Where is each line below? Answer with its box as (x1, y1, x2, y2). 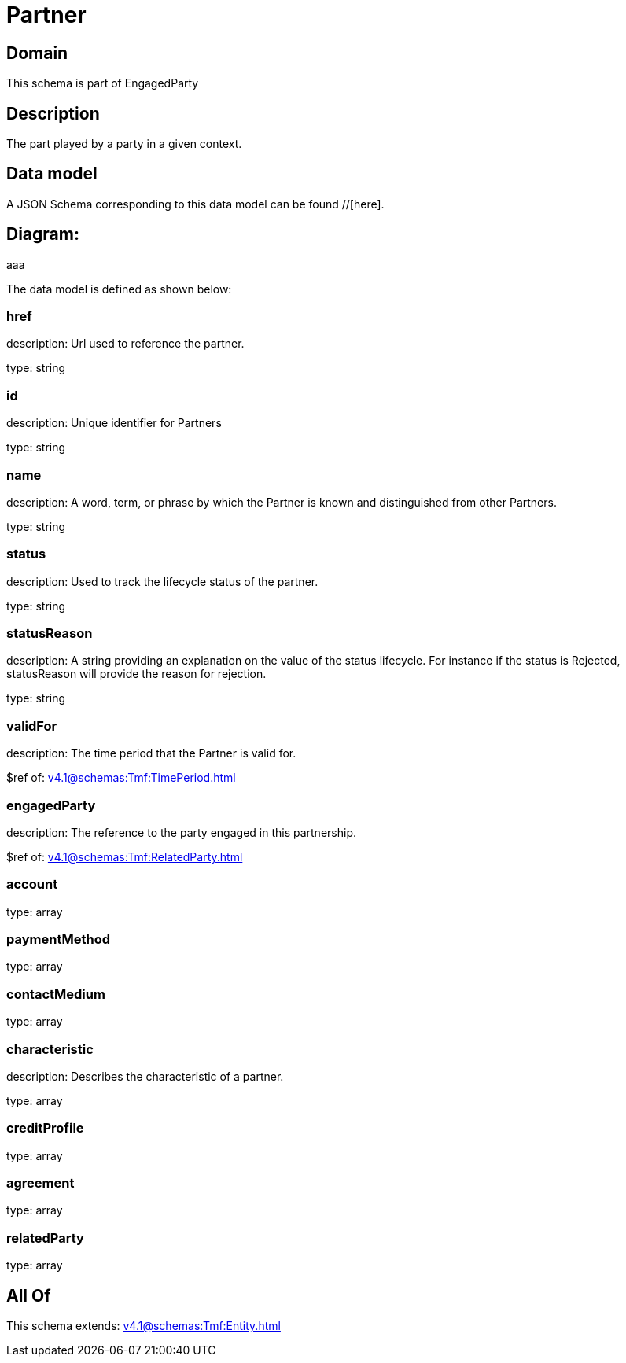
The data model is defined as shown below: (6, 282, 232, 296)
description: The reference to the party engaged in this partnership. (6, 825, 356, 839)
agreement (6, 1175, 75, 1192)
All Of (6, 1285, 51, 1306)
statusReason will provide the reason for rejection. (6, 667, 267, 681)
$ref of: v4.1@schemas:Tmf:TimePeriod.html (6, 771, 236, 785)
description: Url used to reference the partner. (6, 337, 245, 351)
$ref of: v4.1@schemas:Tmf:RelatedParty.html (6, 849, 243, 864)
